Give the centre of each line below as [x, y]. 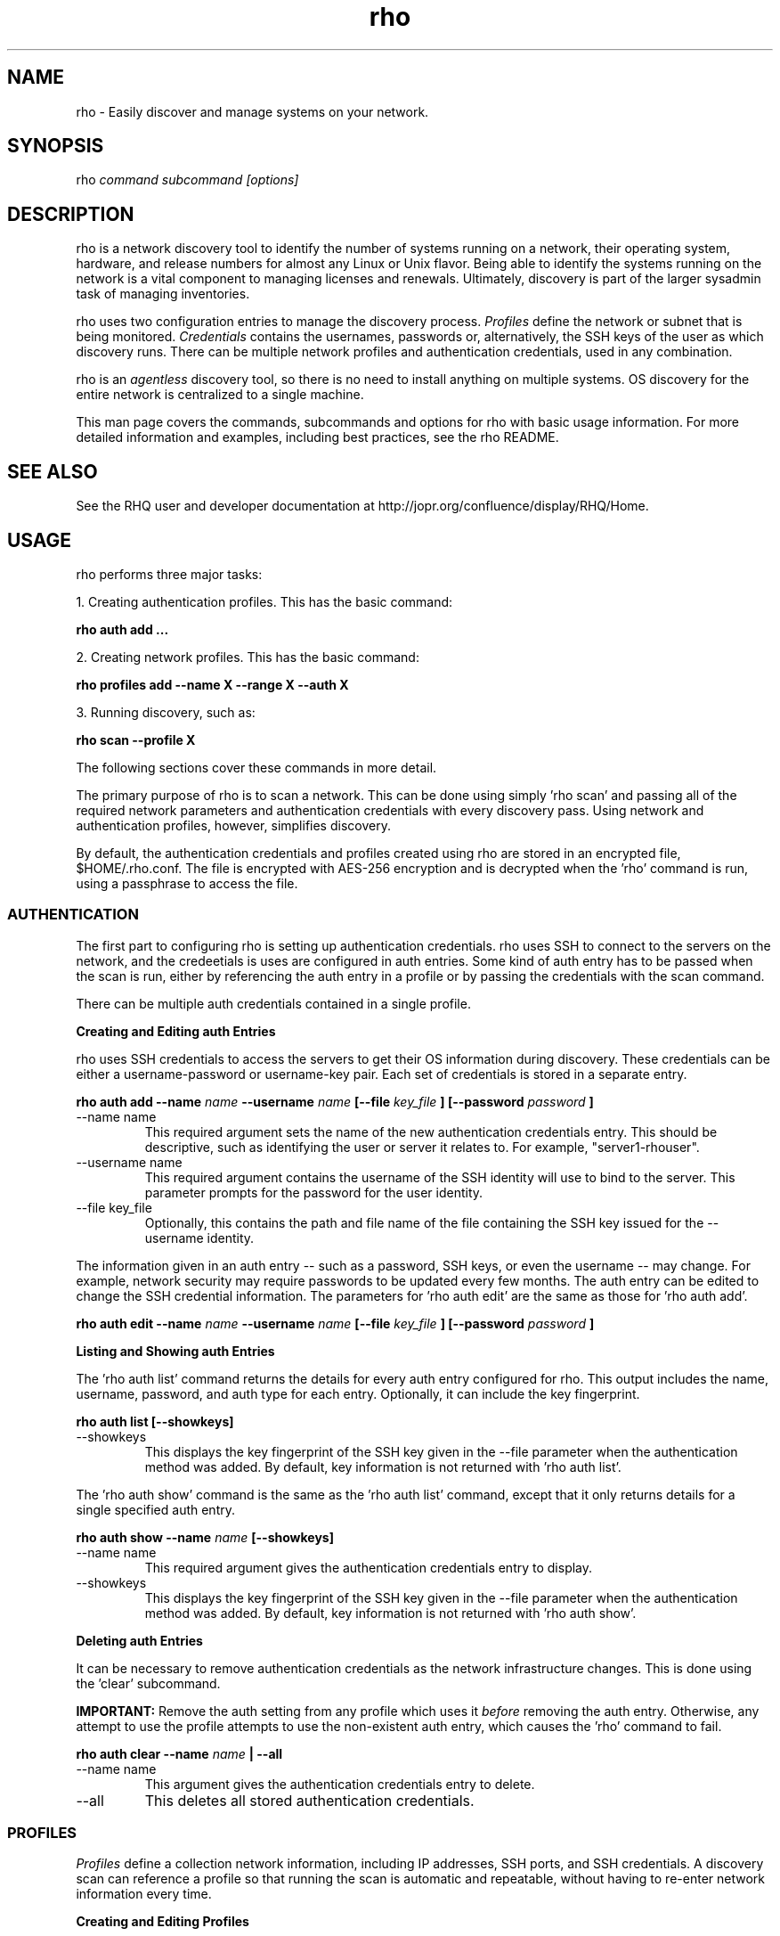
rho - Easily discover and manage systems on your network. [252, 111]
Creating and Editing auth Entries [176, 1031]
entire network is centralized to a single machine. [220, 395]
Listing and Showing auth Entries [175, 1351]
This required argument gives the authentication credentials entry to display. [369, 1567]
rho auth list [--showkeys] [155, 1421]
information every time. [144, 1894]
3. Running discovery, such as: [166, 712]
